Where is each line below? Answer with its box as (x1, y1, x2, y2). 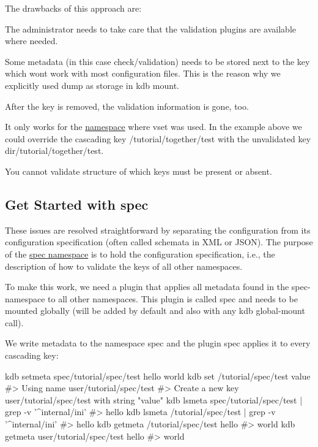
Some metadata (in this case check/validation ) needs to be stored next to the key (5, 55, 310, 67)
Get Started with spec (5, 194, 149, 213)
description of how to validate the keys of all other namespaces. (5, 259, 243, 272)
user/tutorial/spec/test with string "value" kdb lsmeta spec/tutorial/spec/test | (5, 393, 303, 406)
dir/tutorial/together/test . (5, 144, 104, 157)
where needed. (5, 34, 58, 47)
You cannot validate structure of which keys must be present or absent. (5, 164, 272, 177)
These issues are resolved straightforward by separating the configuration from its (5, 223, 311, 236)
